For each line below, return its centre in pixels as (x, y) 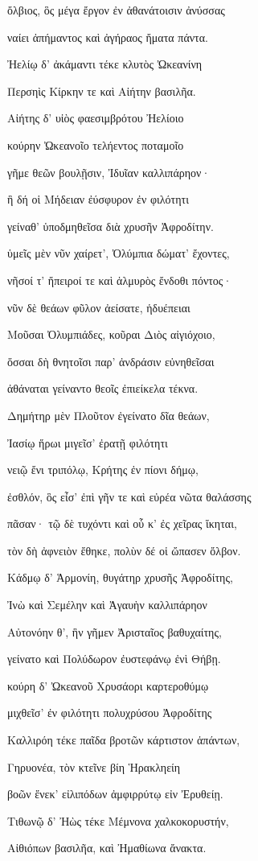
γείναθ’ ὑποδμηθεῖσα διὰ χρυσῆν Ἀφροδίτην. (111, 226)
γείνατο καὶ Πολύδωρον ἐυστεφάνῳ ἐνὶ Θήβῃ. (114, 659)
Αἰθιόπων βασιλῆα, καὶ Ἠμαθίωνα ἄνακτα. (107, 848)
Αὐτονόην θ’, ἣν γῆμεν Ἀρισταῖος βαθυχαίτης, (115, 631)
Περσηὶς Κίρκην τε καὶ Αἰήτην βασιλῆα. (102, 91)
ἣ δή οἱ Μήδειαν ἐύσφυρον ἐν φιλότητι (98, 199)
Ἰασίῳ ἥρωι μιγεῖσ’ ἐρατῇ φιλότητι (88, 442)
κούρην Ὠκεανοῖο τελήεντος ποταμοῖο (96, 144)
